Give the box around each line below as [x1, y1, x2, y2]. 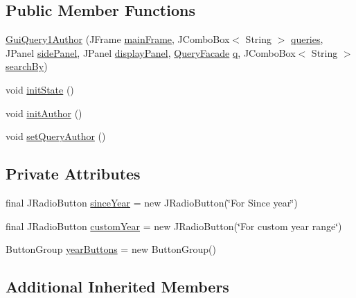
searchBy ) [6, 59, 48, 73]
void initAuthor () [6, 105, 82, 120]
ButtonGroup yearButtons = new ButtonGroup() [6, 242, 216, 256]
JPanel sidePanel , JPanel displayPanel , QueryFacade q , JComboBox [6, 45, 296, 60]
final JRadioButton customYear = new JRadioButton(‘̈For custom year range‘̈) [6, 218, 342, 233]
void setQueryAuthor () [6, 129, 106, 143]
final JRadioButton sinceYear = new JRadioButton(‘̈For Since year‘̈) [6, 195, 298, 209]
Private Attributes [6, 163, 141, 184]
